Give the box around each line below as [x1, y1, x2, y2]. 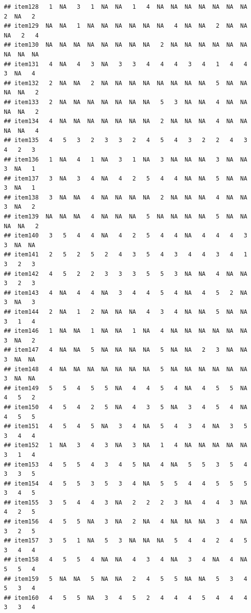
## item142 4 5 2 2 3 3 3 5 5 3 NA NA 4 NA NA [4, 270, 248, 277]
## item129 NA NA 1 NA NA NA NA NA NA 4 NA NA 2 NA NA [4, 22, 248, 30]
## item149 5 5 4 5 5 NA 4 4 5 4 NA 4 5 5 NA [4, 384, 248, 392]
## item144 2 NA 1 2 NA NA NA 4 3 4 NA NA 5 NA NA [4, 308, 248, 315]
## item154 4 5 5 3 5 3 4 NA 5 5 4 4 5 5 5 [4, 480, 248, 487]
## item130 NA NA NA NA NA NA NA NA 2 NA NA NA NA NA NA [4, 41, 248, 49]
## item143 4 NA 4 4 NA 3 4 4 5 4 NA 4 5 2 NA [4, 289, 248, 296]
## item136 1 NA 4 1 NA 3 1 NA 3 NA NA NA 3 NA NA [4, 156, 248, 163]
